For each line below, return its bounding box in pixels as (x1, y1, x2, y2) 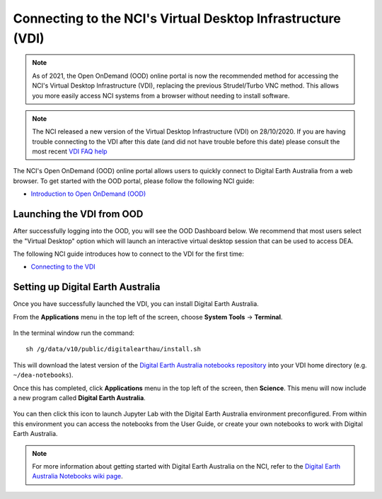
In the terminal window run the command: (13, 329, 134, 337)
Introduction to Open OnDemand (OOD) (30, 189, 146, 198)
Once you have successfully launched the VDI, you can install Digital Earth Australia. (13, 300, 260, 308)
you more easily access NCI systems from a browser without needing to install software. (32, 91, 290, 100)
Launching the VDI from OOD (13, 209, 144, 221)
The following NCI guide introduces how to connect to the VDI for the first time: (13, 249, 244, 258)
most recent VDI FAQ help (32, 147, 108, 155)
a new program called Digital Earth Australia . (13, 393, 146, 402)
